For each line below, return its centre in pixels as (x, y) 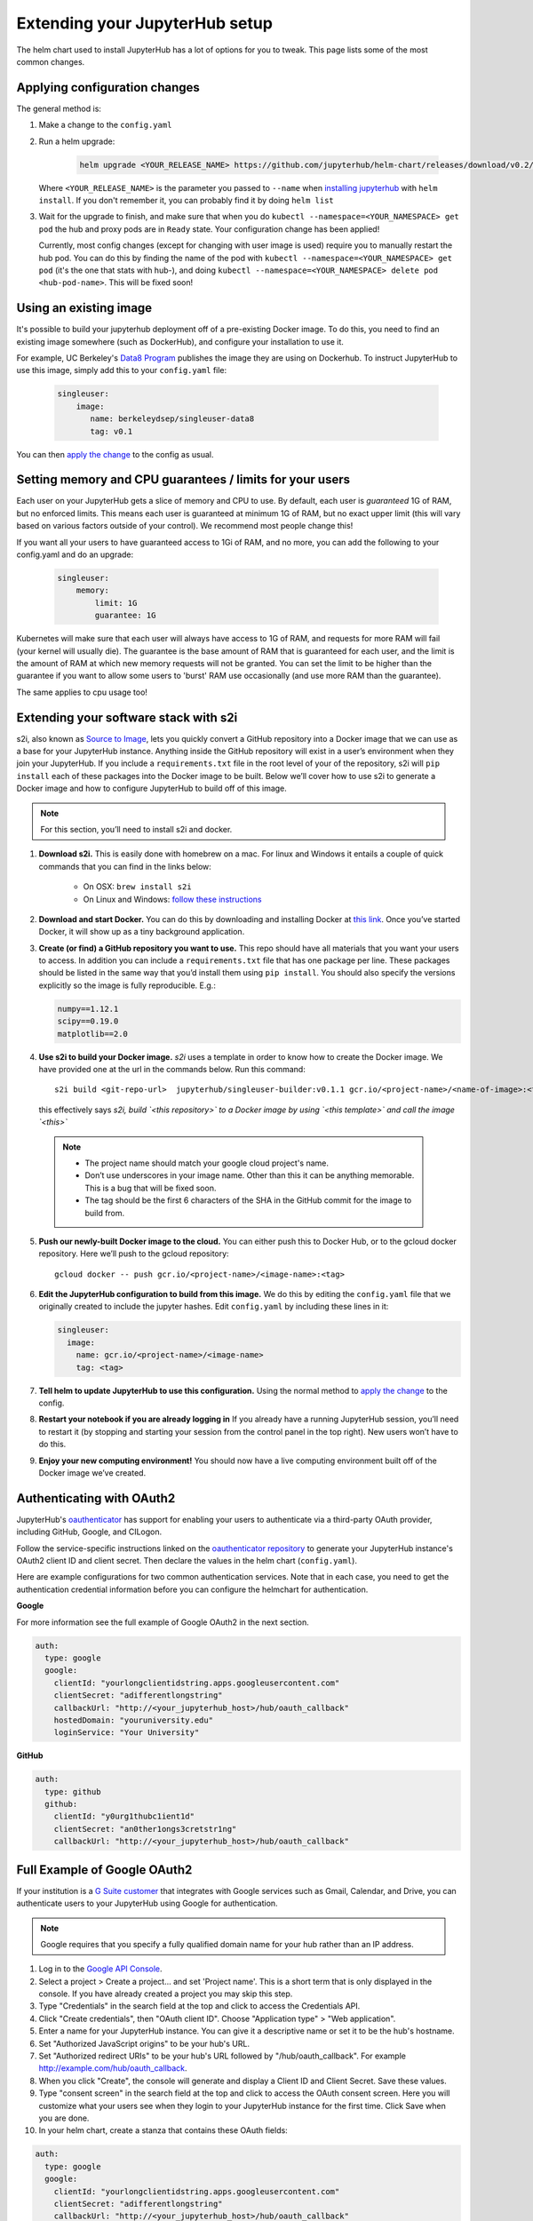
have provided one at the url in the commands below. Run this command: (172, 1070)
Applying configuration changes (108, 88)
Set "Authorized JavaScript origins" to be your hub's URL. (144, 2043)
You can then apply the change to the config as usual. (115, 454)
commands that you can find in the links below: (125, 866)
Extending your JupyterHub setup (144, 23)
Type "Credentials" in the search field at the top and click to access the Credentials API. (199, 2006)
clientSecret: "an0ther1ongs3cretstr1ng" (145, 1829)
